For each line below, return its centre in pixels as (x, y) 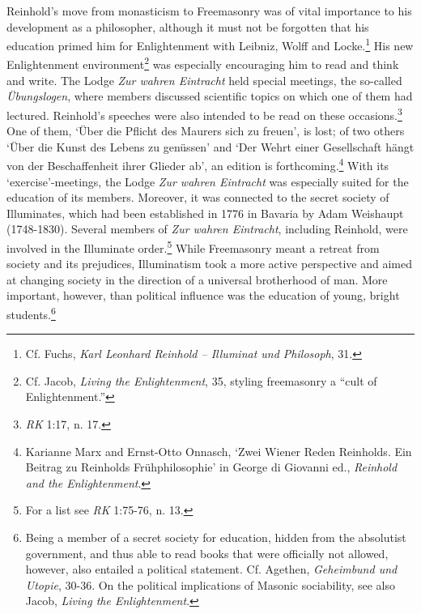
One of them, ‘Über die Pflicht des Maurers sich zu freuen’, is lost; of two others (206, 131)
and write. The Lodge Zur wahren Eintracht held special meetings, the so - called (204, 80)
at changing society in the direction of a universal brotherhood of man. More (197, 279)
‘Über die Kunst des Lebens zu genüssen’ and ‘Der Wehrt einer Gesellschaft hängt (210, 146)
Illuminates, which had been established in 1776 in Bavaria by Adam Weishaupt (205, 213)
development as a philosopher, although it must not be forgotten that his (188, 26)
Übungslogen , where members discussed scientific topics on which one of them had (210, 96)
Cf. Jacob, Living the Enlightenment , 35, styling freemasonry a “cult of (201, 380)
